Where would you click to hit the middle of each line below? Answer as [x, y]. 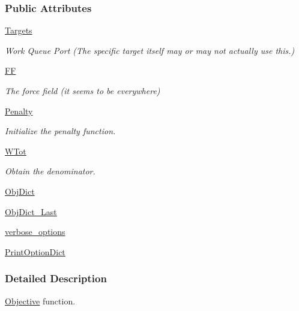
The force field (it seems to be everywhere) [83, 90]
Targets [19, 30]
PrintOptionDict [35, 251]
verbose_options [35, 232]
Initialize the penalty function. [60, 131]
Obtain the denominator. [50, 171]
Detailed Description [56, 278]
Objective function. [40, 301]
